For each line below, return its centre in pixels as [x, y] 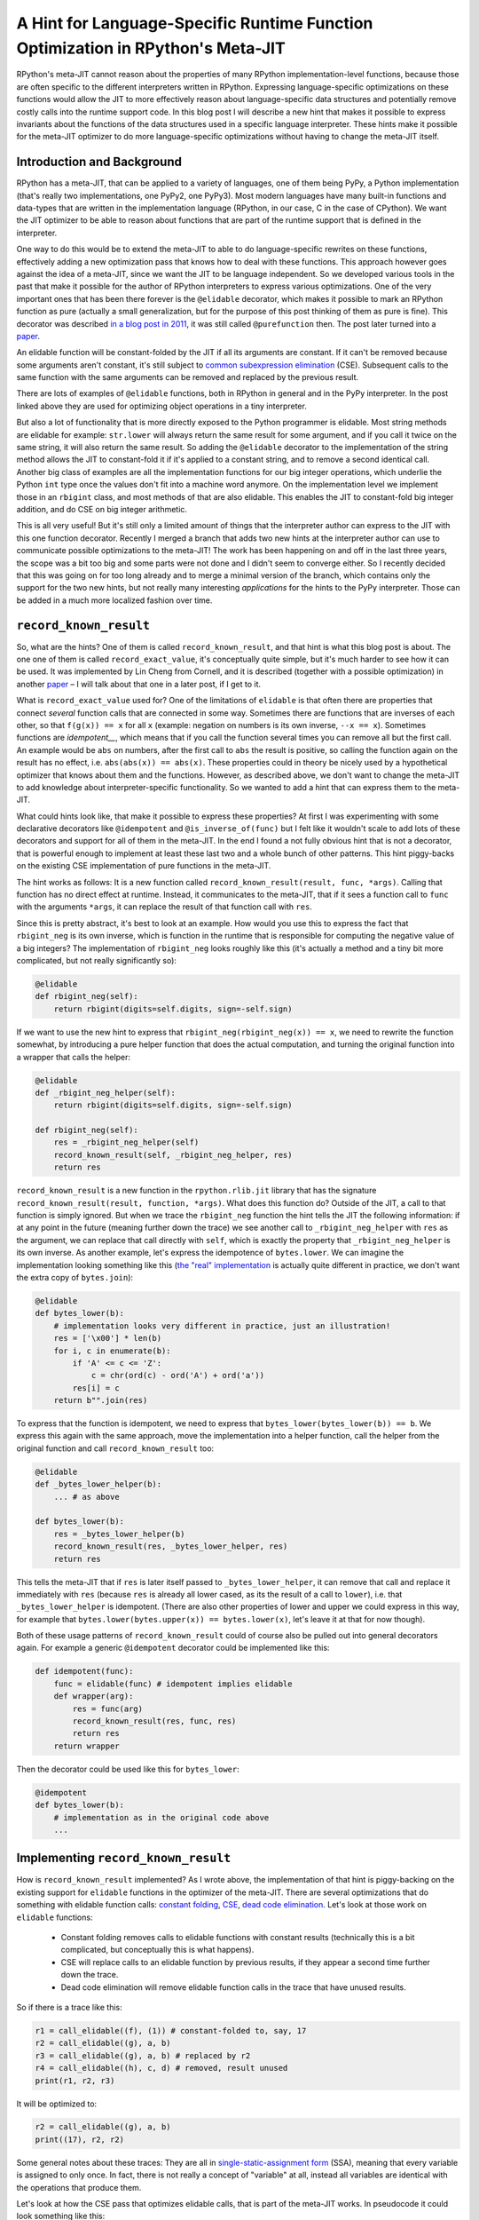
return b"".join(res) [101, 1400]
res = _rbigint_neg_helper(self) [126, 1142]
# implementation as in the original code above [161, 1817]
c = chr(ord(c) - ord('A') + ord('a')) [178, 1376]
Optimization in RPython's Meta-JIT [151, 48]
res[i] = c [96, 1388]
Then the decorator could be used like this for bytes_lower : [128, 1769]
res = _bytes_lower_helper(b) [119, 1534]
